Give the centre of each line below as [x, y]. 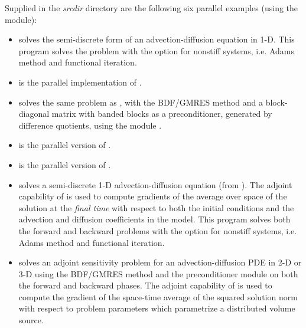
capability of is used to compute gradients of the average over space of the [153, 196]
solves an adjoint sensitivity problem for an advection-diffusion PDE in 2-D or [160, 262]
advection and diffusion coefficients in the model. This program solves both [154, 219]
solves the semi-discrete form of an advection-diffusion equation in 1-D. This [157, 39]
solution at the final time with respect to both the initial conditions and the [156, 207]
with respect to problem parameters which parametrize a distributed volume [157, 308]
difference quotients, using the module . [90, 125]
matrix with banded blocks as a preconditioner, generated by [162, 114]
